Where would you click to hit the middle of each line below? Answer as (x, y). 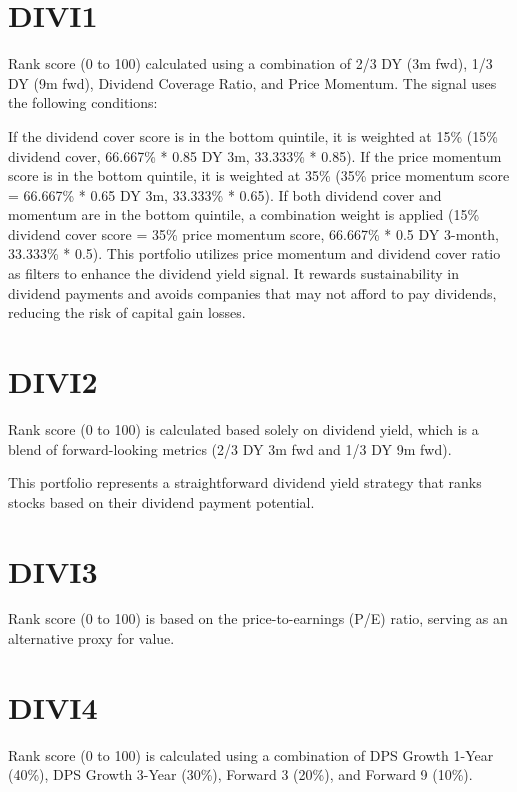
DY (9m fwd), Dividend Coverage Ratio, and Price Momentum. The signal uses (252, 82)
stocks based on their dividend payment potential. (161, 501)
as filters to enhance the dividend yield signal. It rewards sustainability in (233, 273)
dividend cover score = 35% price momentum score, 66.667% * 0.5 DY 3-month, (253, 233)
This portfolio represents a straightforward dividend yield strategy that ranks (245, 482)
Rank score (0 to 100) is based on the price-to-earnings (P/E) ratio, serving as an (258, 618)
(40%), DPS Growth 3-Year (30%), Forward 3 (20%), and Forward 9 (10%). (240, 774)
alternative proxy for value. (91, 638)
